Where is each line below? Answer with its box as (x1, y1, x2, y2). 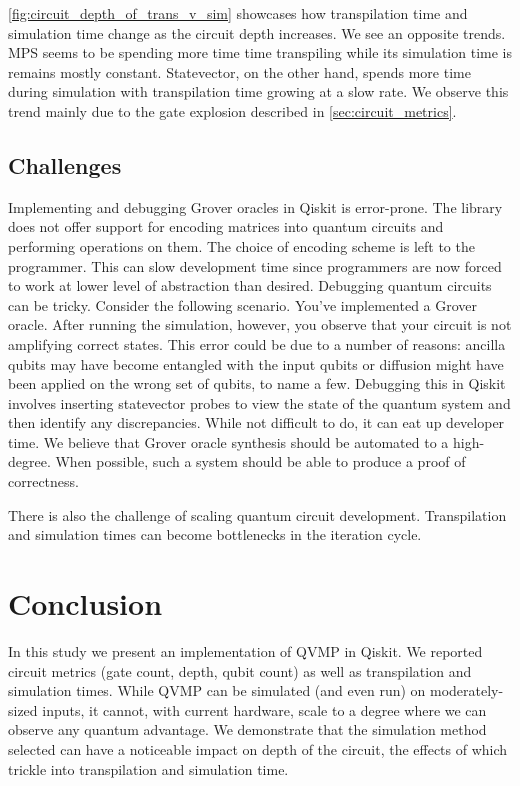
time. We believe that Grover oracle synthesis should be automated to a (8, 431, 449, 452)
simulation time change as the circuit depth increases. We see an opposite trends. (8, 22, 506, 43)
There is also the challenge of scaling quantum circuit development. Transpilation (8, 504, 507, 525)
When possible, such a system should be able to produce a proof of (55, 451, 466, 472)
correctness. (8, 471, 79, 492)
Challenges (8, 149, 122, 180)
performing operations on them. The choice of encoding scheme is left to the (8, 235, 475, 256)
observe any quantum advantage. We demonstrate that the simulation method (8, 719, 487, 740)
